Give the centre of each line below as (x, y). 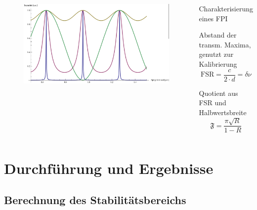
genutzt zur (216, 54)
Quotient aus (218, 93)
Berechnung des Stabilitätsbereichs (95, 200)
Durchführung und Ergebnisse (109, 168)
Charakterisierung (226, 8)
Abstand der (218, 35)
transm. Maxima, (225, 44)
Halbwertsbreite (223, 112)
